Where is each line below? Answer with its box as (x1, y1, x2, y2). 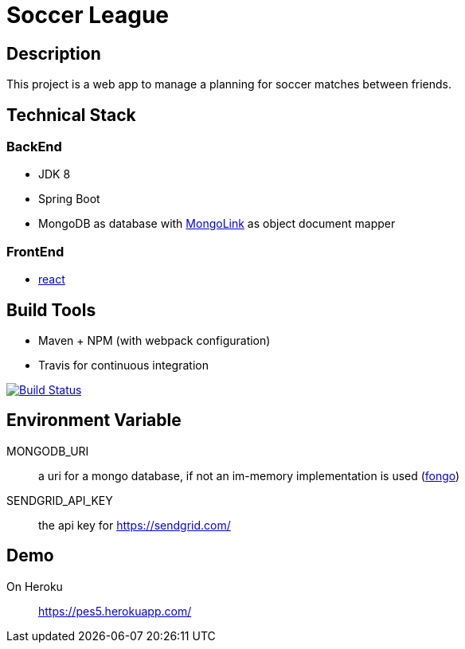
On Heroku (6, 579, 63, 593)
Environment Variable (6, 410, 182, 431)
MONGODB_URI (6, 444, 89, 458)
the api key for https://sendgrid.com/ (38, 518, 231, 532)
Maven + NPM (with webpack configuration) (38, 333, 271, 347)
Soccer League (6, 2, 170, 29)
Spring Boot (38, 192, 100, 206)
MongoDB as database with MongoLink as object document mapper (38, 217, 396, 231)
